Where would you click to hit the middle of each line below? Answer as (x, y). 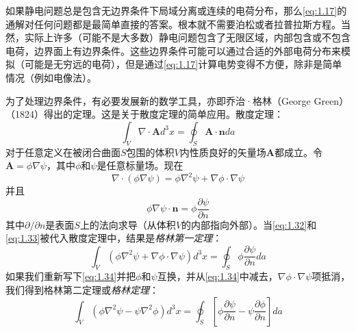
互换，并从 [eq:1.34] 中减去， (217, 276)
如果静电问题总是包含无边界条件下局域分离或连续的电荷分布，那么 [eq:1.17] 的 (176, 10)
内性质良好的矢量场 (223, 152)
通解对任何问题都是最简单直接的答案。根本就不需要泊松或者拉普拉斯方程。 (173, 24)
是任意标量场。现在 (140, 165)
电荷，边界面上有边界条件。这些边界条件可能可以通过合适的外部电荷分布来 (173, 50)
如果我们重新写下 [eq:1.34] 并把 (71, 276)
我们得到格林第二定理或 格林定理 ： (82, 289)
